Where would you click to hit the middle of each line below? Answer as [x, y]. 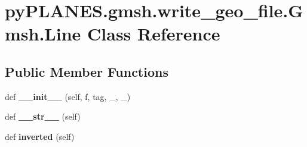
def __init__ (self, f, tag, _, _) [68, 96]
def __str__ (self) [43, 116]
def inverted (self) [40, 136]
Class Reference [154, 34]
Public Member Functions [87, 71]
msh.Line [43, 34]
